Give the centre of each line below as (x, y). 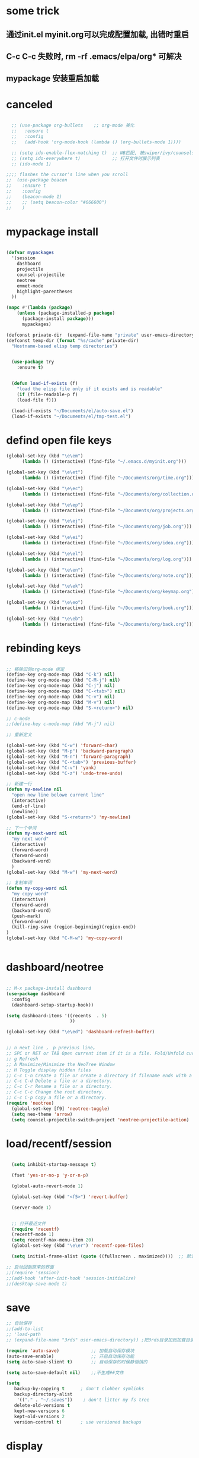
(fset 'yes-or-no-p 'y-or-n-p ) (50, 1175)
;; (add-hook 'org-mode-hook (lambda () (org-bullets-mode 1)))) (97, 142)
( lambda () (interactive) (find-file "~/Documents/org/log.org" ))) (107, 559)
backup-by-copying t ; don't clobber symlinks (79, 1389)
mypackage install (52, 232)
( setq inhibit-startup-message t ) (54, 1165)
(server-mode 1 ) (31, 1208)
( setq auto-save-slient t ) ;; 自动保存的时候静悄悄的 (77, 1362)
